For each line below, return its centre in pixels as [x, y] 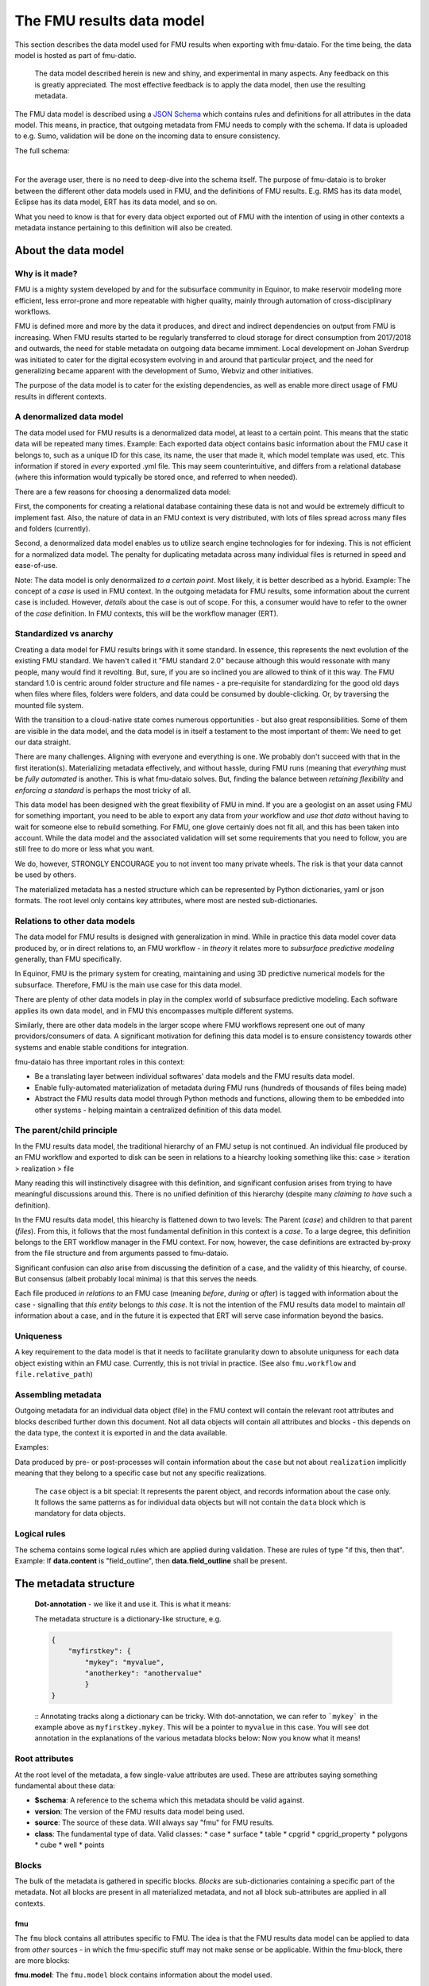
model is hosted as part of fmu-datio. [75, 55]
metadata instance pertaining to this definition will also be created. [124, 228]
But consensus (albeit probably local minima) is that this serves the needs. [136, 1279]
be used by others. [46, 875]
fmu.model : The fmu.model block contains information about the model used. [144, 1975]
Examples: [32, 1447]
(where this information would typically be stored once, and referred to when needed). [156, 477]
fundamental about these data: [65, 1786]
